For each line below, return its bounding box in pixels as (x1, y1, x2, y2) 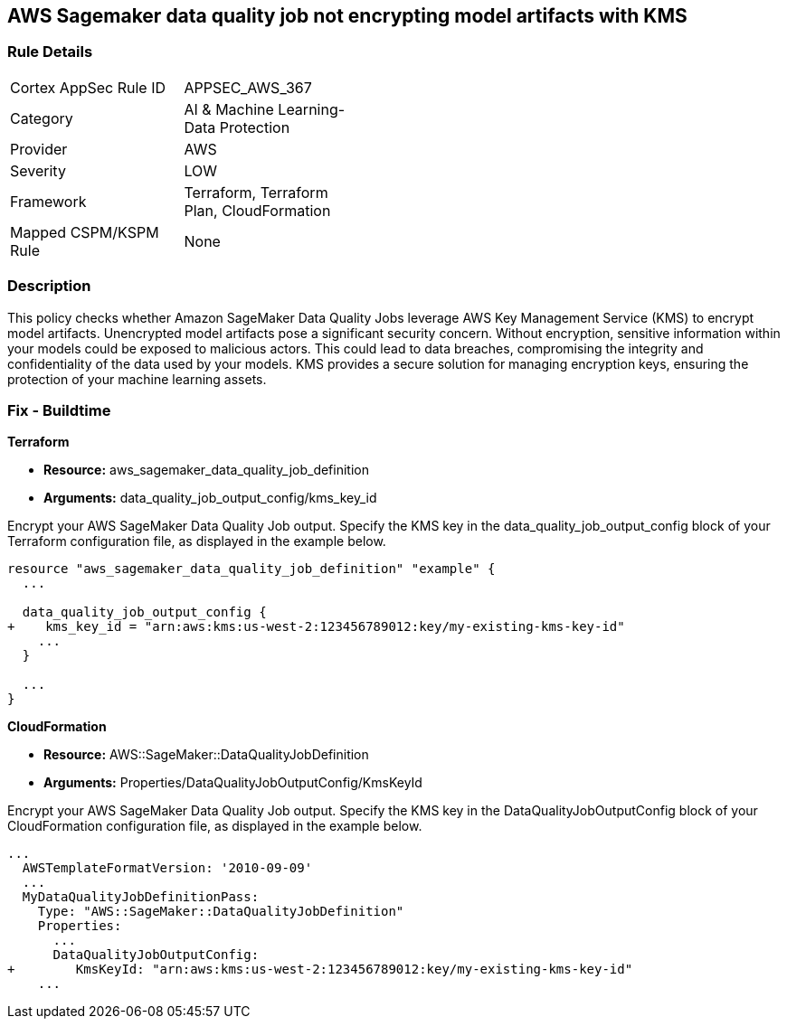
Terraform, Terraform (184, 183, 328, 202)
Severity (10, 161, 66, 180)
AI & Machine (184, 99, 274, 118)
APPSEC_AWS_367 (184, 78, 312, 97)
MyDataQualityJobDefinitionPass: (22, 890, 260, 905)
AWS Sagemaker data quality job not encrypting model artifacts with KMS (7, 5, 687, 27)
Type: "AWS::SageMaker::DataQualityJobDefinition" (37, 904, 404, 919)
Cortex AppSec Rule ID (10, 78, 166, 97)
